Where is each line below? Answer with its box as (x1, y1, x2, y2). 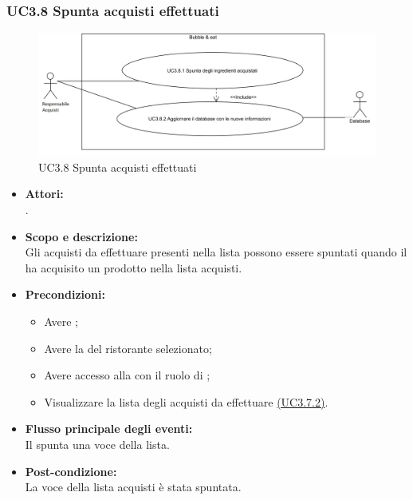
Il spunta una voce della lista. (25, 435, 170, 452)
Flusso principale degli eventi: (25, 420, 193, 437)
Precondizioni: (25, 286, 105, 303)
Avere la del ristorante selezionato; (44, 339, 212, 356)
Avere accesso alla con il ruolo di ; (44, 367, 210, 383)
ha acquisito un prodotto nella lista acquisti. (25, 259, 242, 276)
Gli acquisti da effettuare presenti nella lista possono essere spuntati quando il (25, 244, 407, 260)
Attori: (25, 185, 64, 202)
